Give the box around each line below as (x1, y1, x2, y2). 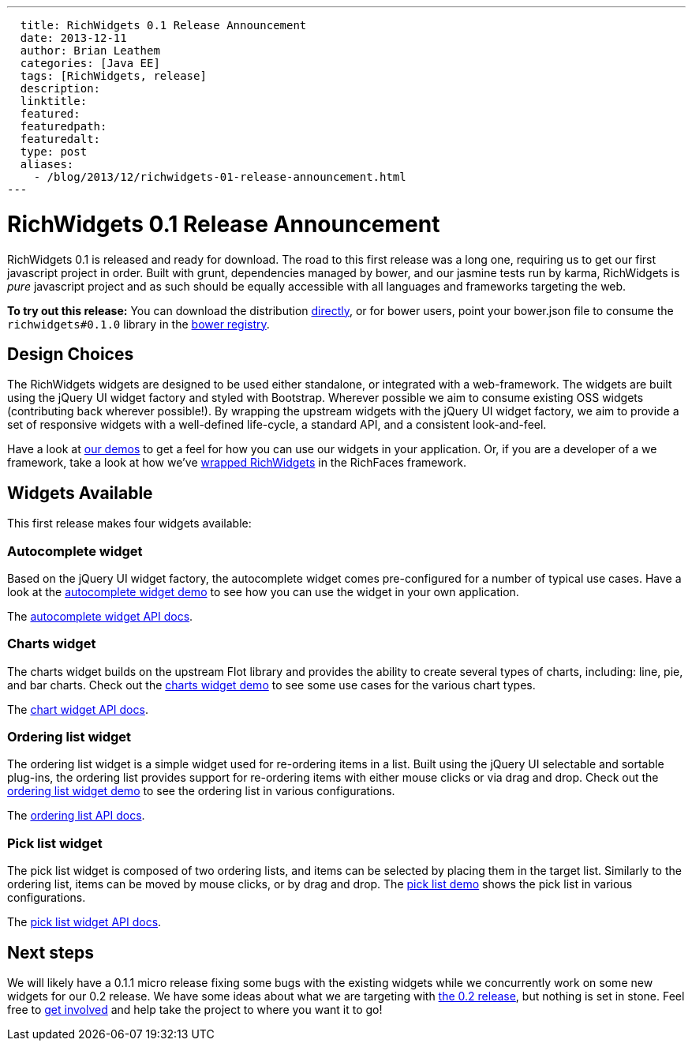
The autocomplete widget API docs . (7, 609, 193, 623)
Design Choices (7, 343, 134, 364)
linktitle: (20, 95, 88, 107)
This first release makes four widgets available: (7, 516, 252, 531)
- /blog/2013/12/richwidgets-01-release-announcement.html (33, 171, 406, 183)
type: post (20, 145, 88, 158)
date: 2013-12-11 (20, 32, 127, 44)
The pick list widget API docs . (7, 915, 162, 929)
